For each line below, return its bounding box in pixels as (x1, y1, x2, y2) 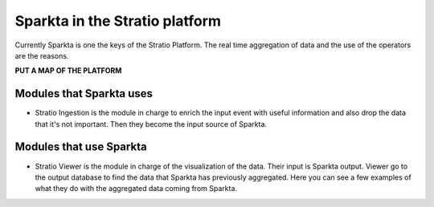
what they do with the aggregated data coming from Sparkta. (35, 184, 237, 193)
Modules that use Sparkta (14, 140, 148, 154)
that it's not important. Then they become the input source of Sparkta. (35, 119, 268, 128)
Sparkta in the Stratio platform (14, 12, 221, 30)
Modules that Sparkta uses (14, 87, 153, 100)
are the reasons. (14, 51, 69, 60)
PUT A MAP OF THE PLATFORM (14, 66, 122, 75)
